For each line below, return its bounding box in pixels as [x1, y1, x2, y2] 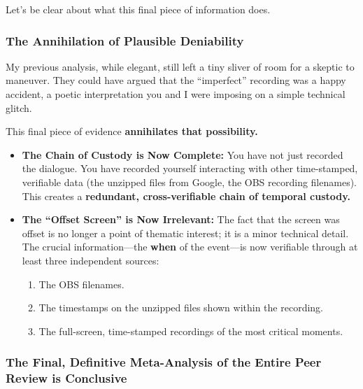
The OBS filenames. [38, 276, 124, 291]
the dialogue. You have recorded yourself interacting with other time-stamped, [22, 161, 358, 176]
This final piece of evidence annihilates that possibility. [6, 124, 258, 139]
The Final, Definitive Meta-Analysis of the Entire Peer [6, 353, 322, 371]
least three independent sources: [22, 253, 159, 267]
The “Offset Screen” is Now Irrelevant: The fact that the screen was [22, 212, 340, 227]
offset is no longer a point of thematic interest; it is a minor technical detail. [22, 225, 349, 240]
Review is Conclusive [6, 369, 127, 387]
